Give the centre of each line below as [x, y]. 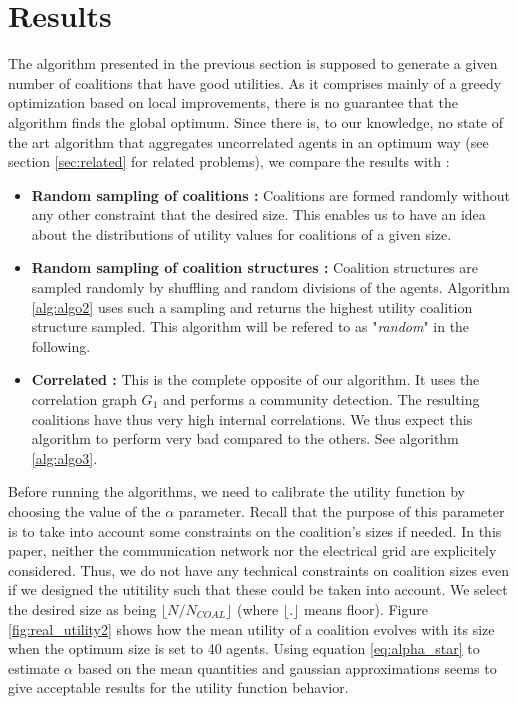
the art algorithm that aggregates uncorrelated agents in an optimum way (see [248, 141]
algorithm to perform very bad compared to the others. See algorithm [245, 438]
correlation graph [84, 399]
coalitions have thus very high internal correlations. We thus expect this [252, 418]
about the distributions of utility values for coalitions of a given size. [241, 233]
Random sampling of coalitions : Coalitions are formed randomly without [270, 194]
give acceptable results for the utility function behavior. [178, 687]
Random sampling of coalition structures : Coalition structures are [254, 267]
